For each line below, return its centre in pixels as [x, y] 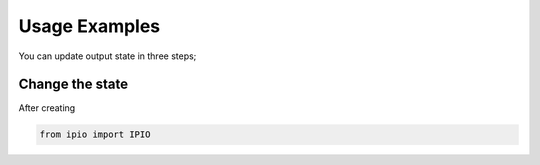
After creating [47, 108]
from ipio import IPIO [95, 134]
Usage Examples [89, 26]
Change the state [73, 84]
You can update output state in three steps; [107, 56]
